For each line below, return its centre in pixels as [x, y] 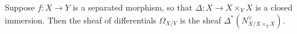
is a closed [274, 7]
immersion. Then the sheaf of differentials [81, 20]
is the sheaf [201, 20]
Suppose [20, 7]
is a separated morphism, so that [133, 7]
